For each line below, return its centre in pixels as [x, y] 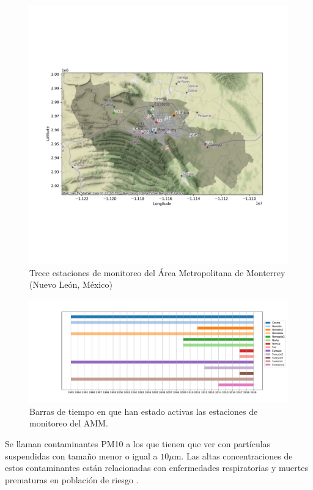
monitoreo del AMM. [69, 423]
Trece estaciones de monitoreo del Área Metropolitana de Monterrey [157, 272]
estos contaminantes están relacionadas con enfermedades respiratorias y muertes [156, 468]
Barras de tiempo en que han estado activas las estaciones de [144, 411]
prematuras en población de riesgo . [72, 479]
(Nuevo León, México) [71, 284]
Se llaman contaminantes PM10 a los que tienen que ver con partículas [138, 443]
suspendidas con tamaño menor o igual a [81, 455]
